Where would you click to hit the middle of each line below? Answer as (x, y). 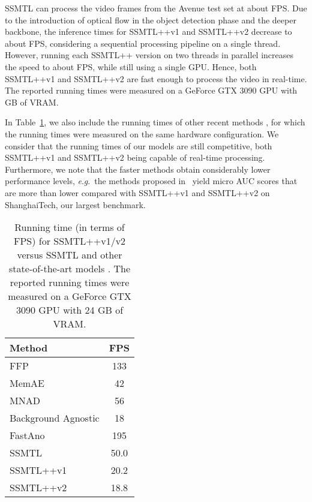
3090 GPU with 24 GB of (70, 310)
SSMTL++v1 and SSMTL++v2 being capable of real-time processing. (135, 157)
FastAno (27, 435)
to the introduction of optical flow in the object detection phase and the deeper (151, 19)
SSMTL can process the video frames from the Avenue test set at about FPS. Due (156, 8)
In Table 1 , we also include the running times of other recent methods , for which (155, 122)
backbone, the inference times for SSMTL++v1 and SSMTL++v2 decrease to (148, 31)
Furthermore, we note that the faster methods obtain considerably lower (138, 169)
